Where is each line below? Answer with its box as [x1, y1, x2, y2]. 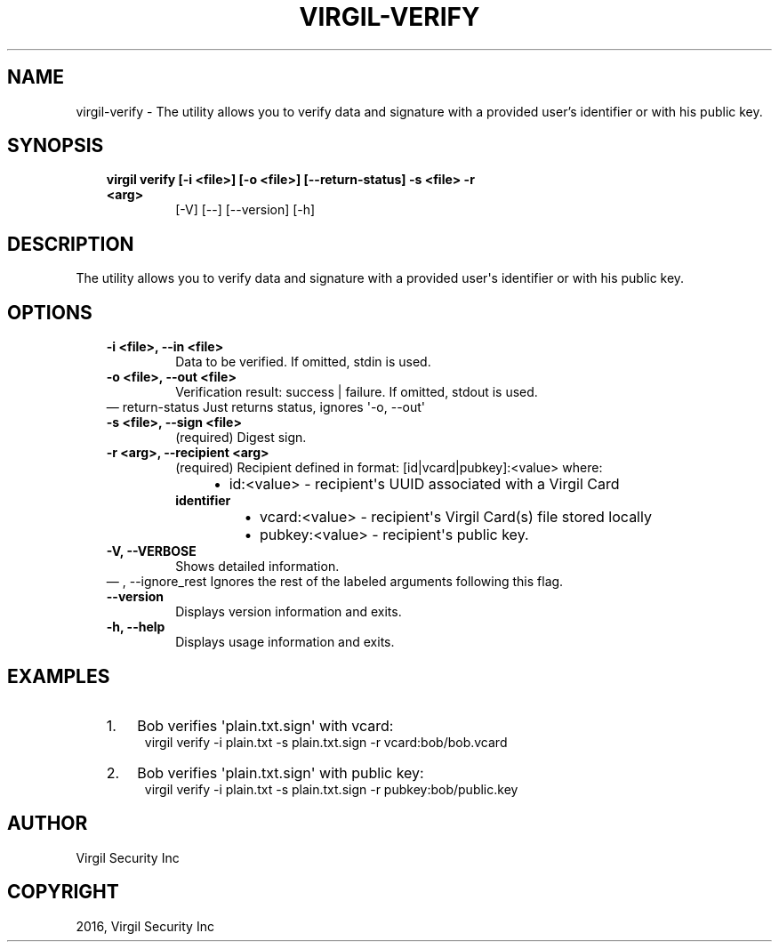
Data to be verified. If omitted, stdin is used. [175, 354, 431, 370]
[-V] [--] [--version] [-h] [175, 202, 316, 218]
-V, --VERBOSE [106, 543, 197, 559]
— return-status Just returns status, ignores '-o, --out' [106, 399, 426, 415]
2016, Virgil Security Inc [76, 918, 214, 934]
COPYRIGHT [7, 881, 119, 904]
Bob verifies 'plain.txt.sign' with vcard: [137, 716, 394, 735]
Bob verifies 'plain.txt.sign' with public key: [137, 763, 424, 782]
